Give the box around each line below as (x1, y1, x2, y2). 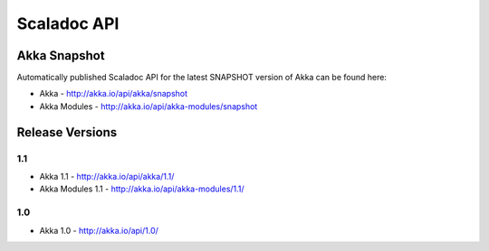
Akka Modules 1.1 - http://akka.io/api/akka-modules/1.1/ (39, 183, 244, 194)
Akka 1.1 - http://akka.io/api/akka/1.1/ (39, 172, 175, 181)
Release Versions (16, 125, 118, 140)
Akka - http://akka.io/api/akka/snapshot (39, 88, 188, 99)
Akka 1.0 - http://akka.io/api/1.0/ (39, 225, 158, 236)
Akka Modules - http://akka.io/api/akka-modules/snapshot (39, 100, 258, 112)
